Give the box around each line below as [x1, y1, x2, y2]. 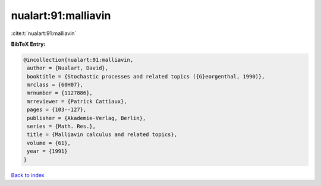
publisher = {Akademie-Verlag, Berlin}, [27, 115, 146, 121]
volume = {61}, [27, 140, 71, 146]
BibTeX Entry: [11, 40, 46, 48]
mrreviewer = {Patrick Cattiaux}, [27, 98, 127, 105]
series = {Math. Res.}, [27, 123, 96, 130]
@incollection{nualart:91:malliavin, [23, 56, 134, 63]
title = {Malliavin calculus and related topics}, [27, 131, 178, 138]
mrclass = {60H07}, [27, 81, 83, 89]
